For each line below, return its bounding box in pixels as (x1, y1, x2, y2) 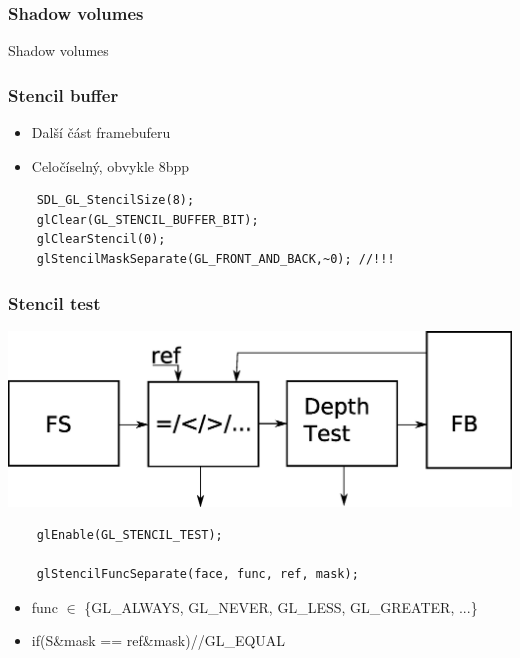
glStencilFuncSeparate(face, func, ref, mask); (36, 567, 359, 582)
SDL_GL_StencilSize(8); (36, 193, 195, 208)
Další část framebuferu (31, 122, 171, 143)
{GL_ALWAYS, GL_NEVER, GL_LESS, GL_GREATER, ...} (84, 596, 478, 617)
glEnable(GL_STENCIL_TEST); (36, 528, 223, 543)
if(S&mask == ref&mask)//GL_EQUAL (31, 630, 286, 651)
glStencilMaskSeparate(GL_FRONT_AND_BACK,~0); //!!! (36, 252, 395, 266)
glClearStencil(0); (36, 232, 166, 247)
